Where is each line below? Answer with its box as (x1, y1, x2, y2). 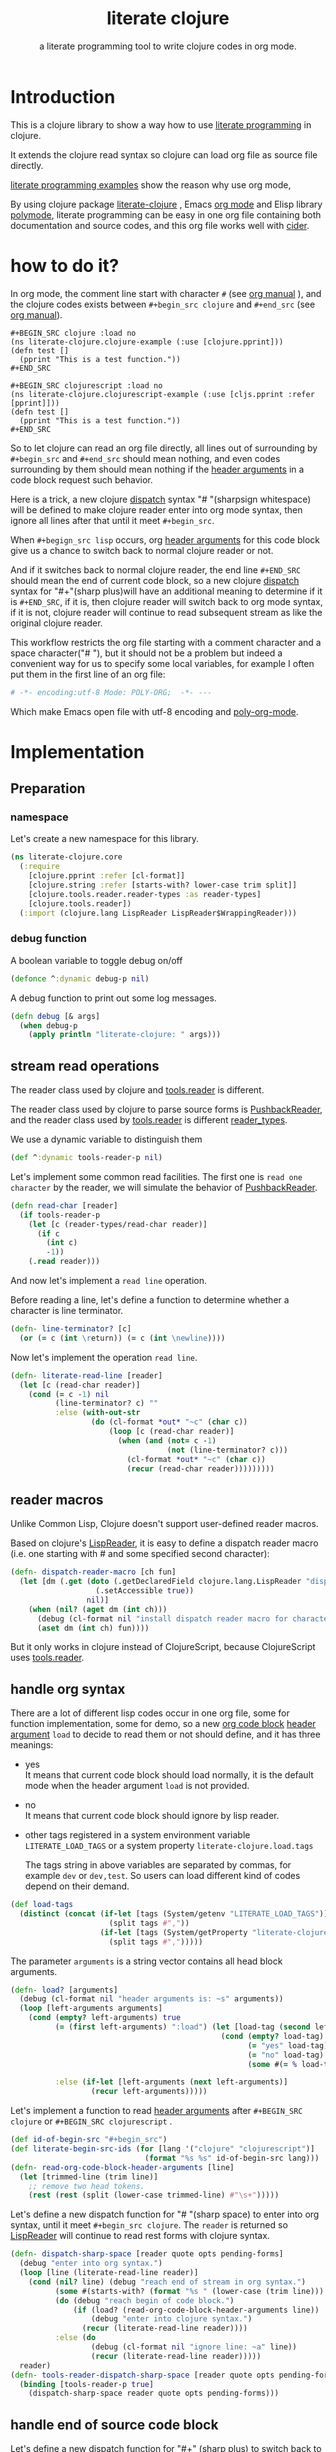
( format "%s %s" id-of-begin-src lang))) (144, 2153, 320, 2163)
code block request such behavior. (10, 473, 153, 486)
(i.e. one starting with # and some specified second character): (10, 1548, 270, 1560)
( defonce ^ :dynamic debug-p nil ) (10, 973, 150, 984)
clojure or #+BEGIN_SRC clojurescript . (10, 2115, 173, 2127)
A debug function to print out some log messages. (10, 992, 217, 1004)
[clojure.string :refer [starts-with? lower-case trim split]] (28, 880, 298, 890)
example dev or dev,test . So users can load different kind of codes (24, 1870, 301, 1882)
